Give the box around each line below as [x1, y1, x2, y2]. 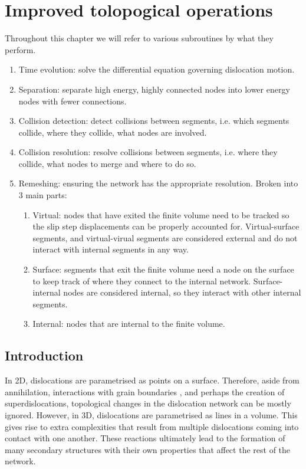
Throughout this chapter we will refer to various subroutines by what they [5, 32, 274, 44]
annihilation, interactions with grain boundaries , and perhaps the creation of [5, 385, 285, 398]
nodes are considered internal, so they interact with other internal [63, 286, 301, 299]
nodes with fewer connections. [18, 94, 127, 107]
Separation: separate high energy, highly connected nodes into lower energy [18, 83, 290, 95]
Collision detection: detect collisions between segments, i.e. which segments [18, 114, 289, 127]
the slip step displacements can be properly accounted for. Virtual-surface [32, 220, 300, 232]
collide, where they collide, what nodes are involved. [18, 126, 207, 138]
